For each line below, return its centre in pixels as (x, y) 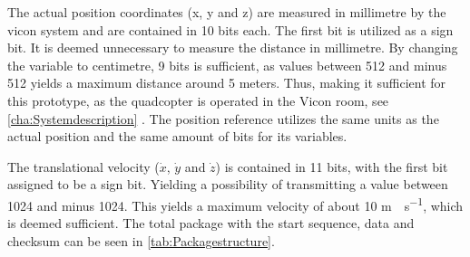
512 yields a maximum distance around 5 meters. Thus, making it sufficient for (227, 83)
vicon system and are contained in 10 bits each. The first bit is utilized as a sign (230, 29)
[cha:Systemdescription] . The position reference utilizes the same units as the (223, 118)
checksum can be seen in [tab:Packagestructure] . (141, 240)
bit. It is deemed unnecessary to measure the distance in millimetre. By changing (233, 48)
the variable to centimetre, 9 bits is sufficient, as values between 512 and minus (227, 65)
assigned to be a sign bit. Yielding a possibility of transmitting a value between (228, 184)
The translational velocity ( (83, 166)
